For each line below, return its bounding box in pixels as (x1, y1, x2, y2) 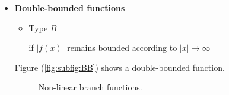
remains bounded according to (67, 41, 177, 54)
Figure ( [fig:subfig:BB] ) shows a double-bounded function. (14, 61, 225, 73)
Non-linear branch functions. (38, 81, 142, 93)
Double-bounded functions (14, 2, 125, 14)
